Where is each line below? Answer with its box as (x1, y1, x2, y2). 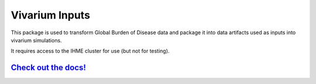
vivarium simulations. (11, 36, 62, 43)
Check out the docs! (11, 63, 86, 72)
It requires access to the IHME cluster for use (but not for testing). (11, 48, 170, 54)
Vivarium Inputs (11, 9, 91, 21)
